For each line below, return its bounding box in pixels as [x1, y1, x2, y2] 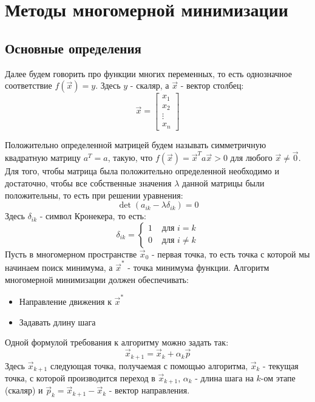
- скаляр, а [130, 79, 169, 92]
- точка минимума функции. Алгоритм [127, 261, 269, 274]
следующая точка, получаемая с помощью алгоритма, [50, 359, 248, 372]
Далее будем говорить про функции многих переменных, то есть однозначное [5, 67, 292, 80]
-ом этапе [260, 371, 296, 384]
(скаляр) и [5, 384, 43, 397]
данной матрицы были [181, 177, 265, 189]
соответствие [5, 79, 52, 92]
